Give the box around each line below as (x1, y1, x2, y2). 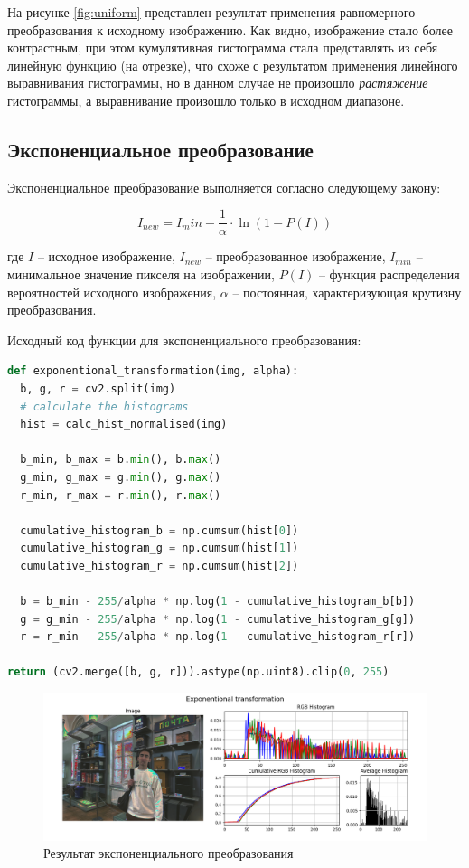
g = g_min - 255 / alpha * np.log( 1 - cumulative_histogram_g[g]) (20, 612, 416, 626)
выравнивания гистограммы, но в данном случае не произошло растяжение (7, 73, 428, 92)
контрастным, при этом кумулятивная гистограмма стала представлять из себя (7, 38, 438, 57)
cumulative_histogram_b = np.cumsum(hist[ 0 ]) (20, 524, 299, 537)
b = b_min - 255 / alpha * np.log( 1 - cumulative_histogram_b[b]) (20, 595, 416, 609)
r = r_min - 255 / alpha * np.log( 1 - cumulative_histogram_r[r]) (20, 630, 416, 644)
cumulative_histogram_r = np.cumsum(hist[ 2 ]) (20, 559, 299, 572)
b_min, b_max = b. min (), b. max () (20, 453, 221, 467)
